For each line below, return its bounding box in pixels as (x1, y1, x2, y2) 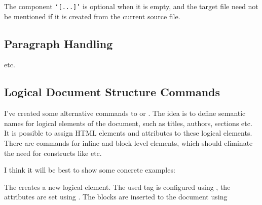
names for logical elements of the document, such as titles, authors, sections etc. (4, 117, 252, 128)
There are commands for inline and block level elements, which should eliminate (4, 138, 253, 148)
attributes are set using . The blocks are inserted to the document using (4, 191, 228, 202)
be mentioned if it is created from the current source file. (4, 11, 180, 21)
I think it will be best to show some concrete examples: (4, 165, 175, 175)
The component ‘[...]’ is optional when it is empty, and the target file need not (4, 1, 258, 11)
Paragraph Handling (4, 35, 113, 51)
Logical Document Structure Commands (4, 84, 220, 100)
